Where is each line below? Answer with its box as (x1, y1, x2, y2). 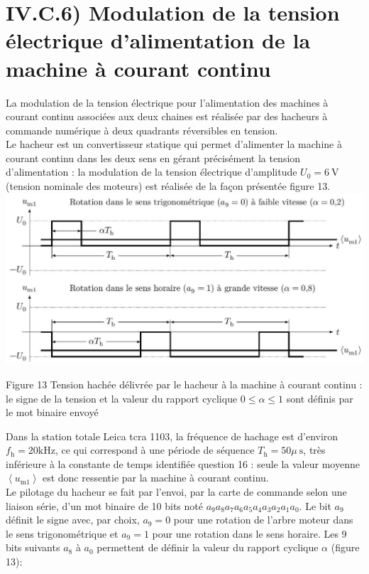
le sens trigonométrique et (6, 526, 119, 541)
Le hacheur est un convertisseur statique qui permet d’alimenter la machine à (6, 137, 342, 152)
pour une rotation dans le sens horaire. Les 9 (152, 526, 347, 541)
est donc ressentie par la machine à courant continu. (42, 470, 269, 485)
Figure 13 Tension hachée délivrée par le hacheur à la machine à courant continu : (6, 376, 363, 391)
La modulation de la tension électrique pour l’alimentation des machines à (6, 95, 329, 110)
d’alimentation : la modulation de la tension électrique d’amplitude (6, 164, 297, 179)
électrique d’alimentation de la (6, 26, 311, 55)
